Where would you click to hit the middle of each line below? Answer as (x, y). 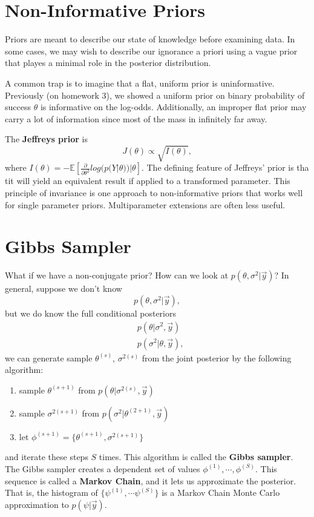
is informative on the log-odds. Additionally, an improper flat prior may (173, 107)
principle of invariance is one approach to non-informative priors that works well (154, 193)
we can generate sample (49, 357)
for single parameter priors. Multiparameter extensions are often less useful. (145, 204)
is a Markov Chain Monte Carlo (221, 492)
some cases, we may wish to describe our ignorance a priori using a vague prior (151, 51)
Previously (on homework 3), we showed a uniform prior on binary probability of (155, 95)
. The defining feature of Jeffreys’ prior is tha (225, 167)
